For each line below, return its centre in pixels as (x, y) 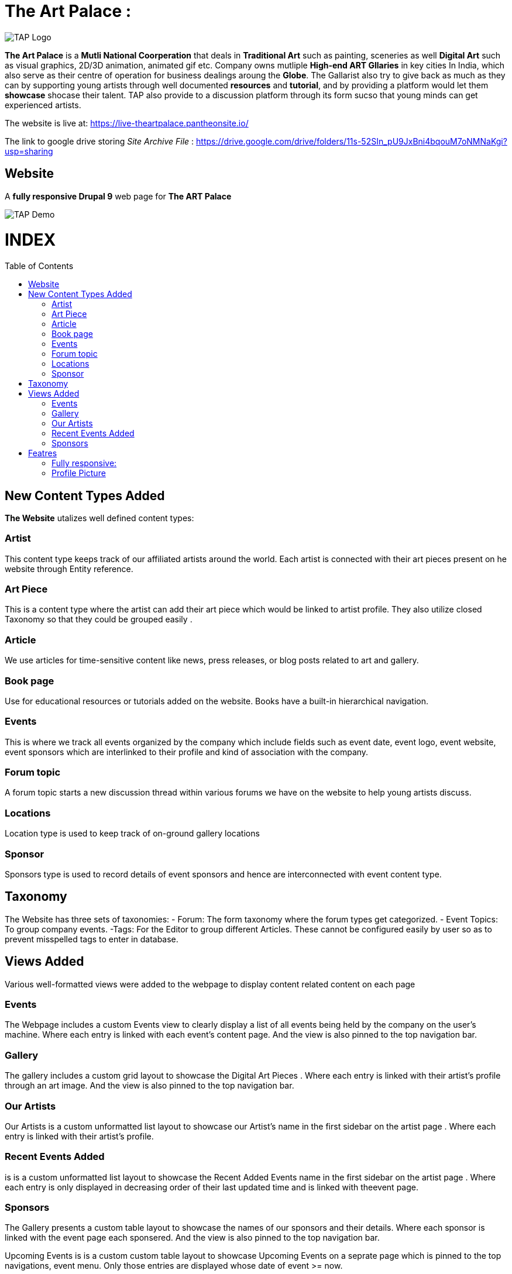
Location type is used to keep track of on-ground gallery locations (132, 834)
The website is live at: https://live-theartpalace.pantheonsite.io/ (127, 123)
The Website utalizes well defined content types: (99, 518)
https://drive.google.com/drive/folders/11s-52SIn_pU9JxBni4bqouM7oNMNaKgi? (352, 141)
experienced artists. (43, 105)
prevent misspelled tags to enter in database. (92, 939)
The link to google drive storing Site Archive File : (99, 141)
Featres (43, 453)
